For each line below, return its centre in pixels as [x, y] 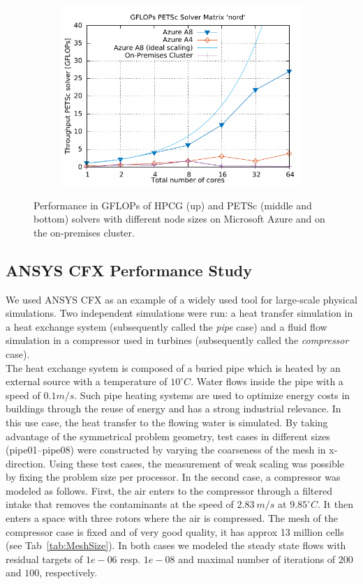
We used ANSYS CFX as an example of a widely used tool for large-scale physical [181, 299]
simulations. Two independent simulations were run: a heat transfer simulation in [179, 313]
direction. [26, 463]
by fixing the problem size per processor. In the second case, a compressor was [173, 477]
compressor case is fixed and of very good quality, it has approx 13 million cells [175, 531]
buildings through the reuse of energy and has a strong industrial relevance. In [173, 409]
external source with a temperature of [87, 381]
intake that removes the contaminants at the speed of [120, 504]
